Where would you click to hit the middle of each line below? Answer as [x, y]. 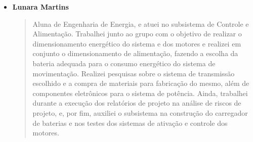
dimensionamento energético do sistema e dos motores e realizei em [137, 43]
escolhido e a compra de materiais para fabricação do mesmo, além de [141, 83]
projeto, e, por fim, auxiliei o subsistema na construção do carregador [140, 112]
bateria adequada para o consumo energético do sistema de [124, 63]
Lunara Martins [40, 7]
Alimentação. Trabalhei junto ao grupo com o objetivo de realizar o [137, 34]
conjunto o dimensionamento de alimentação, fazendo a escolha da [135, 53]
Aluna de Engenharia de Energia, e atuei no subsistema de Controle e [141, 23]
